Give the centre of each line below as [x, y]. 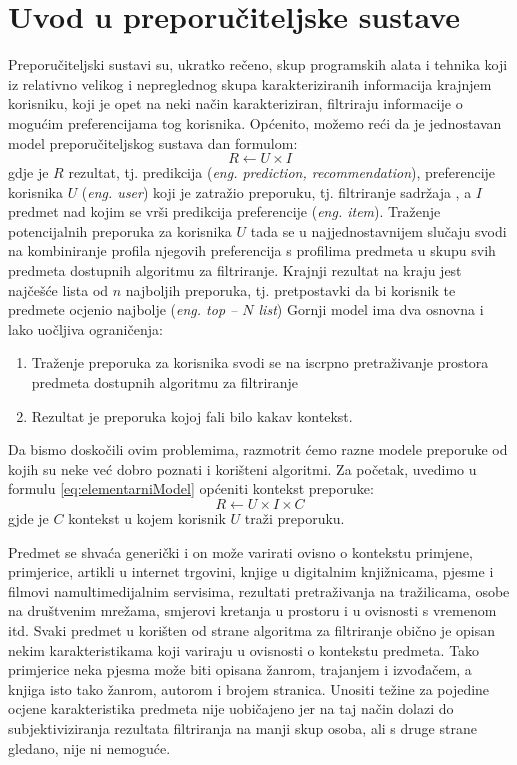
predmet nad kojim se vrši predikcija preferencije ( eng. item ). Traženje [224, 211]
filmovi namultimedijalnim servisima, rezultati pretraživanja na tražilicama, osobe [259, 590]
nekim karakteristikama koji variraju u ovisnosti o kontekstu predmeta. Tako [244, 649]
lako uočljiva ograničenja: [85, 328]
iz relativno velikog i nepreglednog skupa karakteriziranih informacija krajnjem [250, 83]
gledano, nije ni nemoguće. [89, 747]
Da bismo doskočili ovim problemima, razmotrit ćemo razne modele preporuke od [258, 449]
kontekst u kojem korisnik [147, 518]
